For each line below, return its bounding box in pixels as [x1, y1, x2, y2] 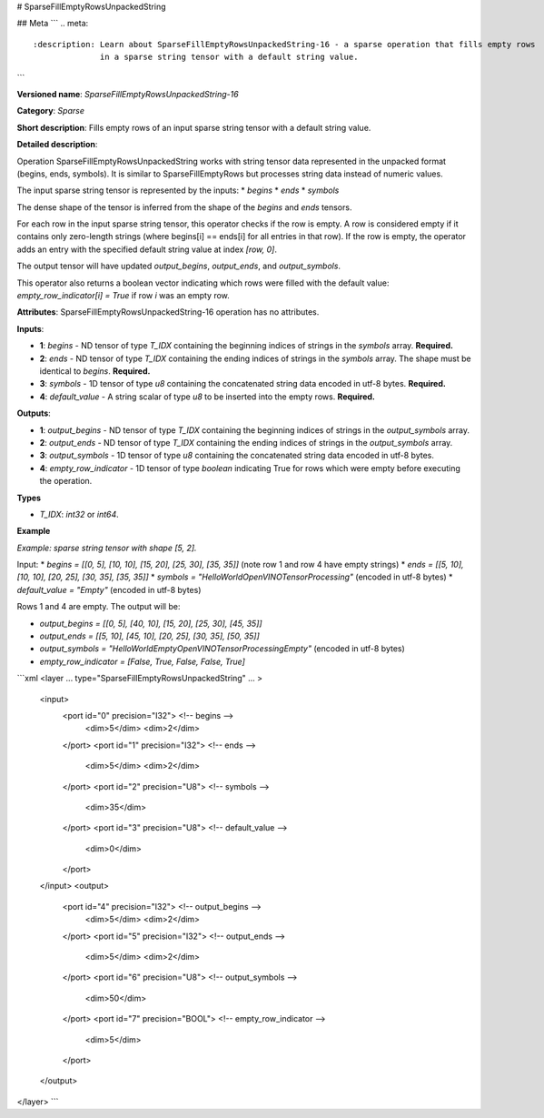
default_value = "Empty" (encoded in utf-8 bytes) [16, 584, 202, 595]
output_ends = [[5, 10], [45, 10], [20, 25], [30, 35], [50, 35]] [39, 630, 261, 641]
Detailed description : [16, 139, 98, 150]
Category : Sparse [16, 106, 85, 116]
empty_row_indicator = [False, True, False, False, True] [39, 656, 245, 667]
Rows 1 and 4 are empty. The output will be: [16, 601, 181, 612]
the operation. [39, 476, 93, 487]
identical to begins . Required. [39, 365, 151, 377]
